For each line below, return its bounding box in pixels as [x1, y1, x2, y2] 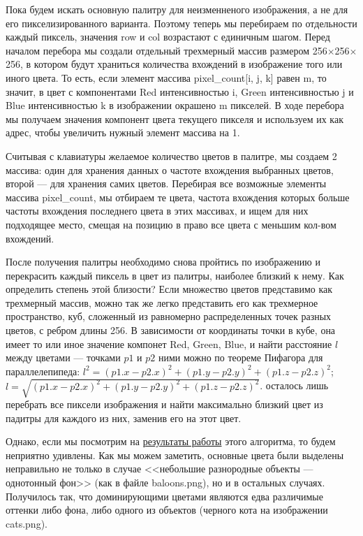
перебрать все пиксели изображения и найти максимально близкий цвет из [6, 396, 323, 411]
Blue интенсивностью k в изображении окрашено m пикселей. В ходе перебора [6, 98, 344, 113]
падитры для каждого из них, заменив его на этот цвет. [6, 410, 242, 425]
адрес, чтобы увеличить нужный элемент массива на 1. [6, 125, 240, 140]
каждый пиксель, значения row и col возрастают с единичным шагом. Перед [6, 29, 330, 44]
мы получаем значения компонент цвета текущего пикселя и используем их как [6, 111, 343, 126]
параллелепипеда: [6, 363, 80, 378]
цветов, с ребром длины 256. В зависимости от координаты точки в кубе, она [6, 323, 336, 338]
